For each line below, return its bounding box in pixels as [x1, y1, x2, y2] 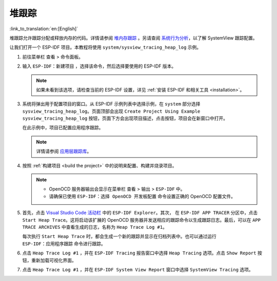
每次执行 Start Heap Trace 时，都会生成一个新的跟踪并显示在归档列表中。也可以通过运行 [22, 233, 216, 240]
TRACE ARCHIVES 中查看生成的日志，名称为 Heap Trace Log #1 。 [22, 224, 168, 230]
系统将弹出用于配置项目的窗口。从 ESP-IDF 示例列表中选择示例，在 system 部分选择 [22, 101, 201, 107]
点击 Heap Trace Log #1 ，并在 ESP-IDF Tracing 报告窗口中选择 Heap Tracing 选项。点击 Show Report [22, 250, 256, 256]
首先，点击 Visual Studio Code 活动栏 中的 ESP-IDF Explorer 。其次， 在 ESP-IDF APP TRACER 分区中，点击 [22, 210, 258, 216]
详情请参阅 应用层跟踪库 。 [36, 148, 92, 155]
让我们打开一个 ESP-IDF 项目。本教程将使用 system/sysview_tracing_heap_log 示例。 [9, 44, 202, 51]
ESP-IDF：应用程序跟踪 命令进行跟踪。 [22, 241, 106, 247]
